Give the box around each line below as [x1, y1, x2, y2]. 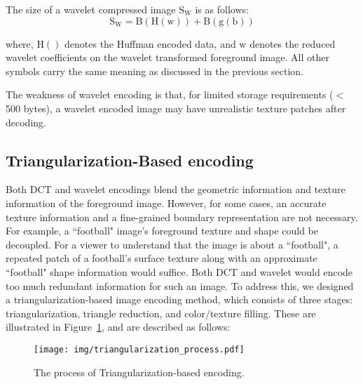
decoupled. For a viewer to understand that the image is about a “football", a [6, 237, 338, 251]
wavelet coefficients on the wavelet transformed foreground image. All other [6, 50, 329, 65]
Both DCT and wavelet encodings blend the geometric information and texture [6, 182, 345, 197]
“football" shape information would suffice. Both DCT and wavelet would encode [6, 264, 353, 279]
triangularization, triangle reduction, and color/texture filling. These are [6, 305, 316, 320]
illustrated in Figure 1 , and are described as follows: [6, 319, 231, 334]
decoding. [6, 114, 46, 129]
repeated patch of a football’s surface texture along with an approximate [6, 251, 317, 265]
